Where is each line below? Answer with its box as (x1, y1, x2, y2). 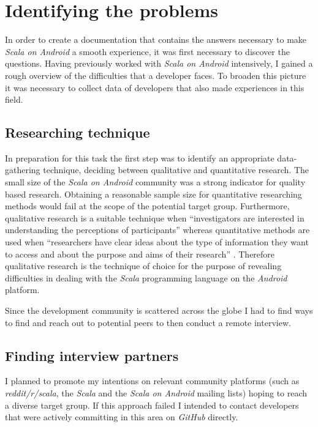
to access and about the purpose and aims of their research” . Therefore (5, 247, 275, 260)
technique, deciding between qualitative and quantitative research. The (43, 163, 309, 176)
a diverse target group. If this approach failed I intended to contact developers (5, 398, 299, 411)
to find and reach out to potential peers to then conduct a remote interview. (5, 316, 291, 329)
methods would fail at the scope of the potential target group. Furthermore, (5, 199, 290, 212)
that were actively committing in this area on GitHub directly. (5, 410, 238, 423)
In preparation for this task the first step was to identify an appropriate (5, 151, 274, 164)
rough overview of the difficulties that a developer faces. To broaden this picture (5, 69, 306, 81)
